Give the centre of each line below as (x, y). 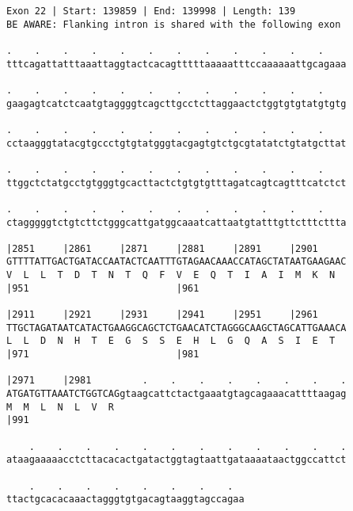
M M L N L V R (61, 407)
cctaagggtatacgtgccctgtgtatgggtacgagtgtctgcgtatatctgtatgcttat (176, 143)
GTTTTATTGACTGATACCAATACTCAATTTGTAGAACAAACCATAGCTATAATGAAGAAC (176, 262)
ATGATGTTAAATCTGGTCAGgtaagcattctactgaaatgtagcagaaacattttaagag (176, 394)
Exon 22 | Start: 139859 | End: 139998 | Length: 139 (151, 11)
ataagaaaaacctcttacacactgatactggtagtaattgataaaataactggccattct (176, 460)
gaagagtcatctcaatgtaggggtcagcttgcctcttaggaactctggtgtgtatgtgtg (176, 103)
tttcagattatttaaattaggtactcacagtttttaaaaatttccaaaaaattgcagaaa (176, 64)
